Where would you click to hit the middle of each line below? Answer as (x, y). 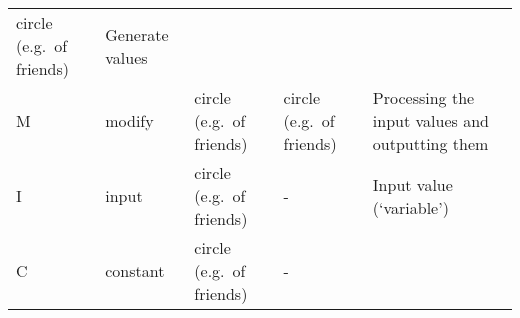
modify (129, 120)
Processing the (423, 97)
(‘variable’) (410, 207)
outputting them (430, 143)
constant (135, 270)
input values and (430, 120)
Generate (137, 34)
